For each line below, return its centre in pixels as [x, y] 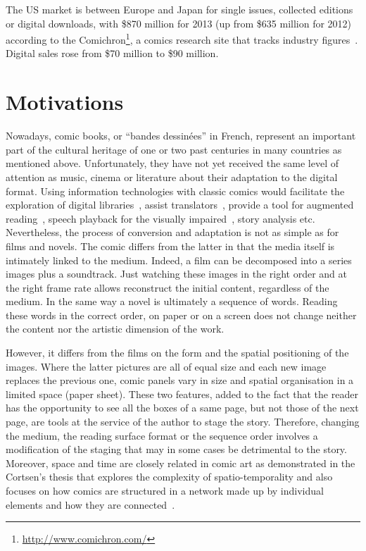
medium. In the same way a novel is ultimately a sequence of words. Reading [172, 301]
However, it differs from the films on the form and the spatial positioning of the [177, 353]
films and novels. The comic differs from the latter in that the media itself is [170, 246]
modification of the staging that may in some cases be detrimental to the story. [176, 449]
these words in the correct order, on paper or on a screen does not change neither [181, 315]
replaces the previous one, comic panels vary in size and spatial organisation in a [180, 380]
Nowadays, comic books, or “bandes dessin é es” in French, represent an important [181, 136]
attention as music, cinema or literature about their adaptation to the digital [172, 177]
